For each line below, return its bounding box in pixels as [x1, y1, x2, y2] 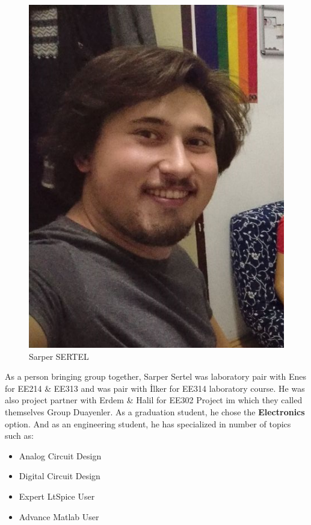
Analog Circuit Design [19, 449, 102, 462]
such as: [5, 429, 34, 442]
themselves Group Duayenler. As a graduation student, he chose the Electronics [5, 406, 305, 418]
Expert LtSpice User [19, 490, 95, 503]
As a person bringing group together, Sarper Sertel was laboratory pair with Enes [5, 370, 307, 383]
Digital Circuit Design [19, 470, 100, 482]
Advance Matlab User [19, 510, 99, 523]
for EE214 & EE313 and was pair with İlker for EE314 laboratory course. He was [5, 382, 305, 394]
